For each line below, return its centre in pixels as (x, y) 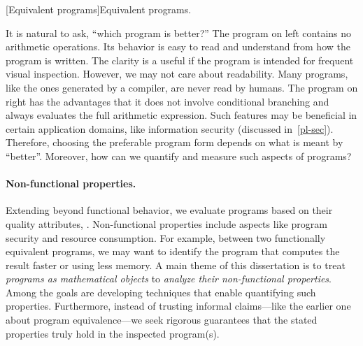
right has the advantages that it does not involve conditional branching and (168, 101)
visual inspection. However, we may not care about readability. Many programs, (177, 74)
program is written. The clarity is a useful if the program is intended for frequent (180, 60)
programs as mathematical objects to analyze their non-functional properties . (169, 279)
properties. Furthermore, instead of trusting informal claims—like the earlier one (178, 306)
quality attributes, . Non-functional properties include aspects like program (166, 223)
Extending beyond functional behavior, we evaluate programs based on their (169, 210)
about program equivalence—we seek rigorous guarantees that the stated (162, 320)
